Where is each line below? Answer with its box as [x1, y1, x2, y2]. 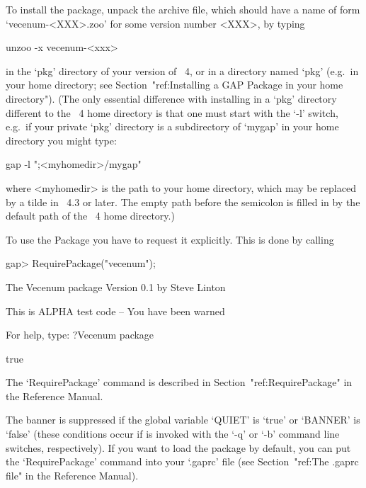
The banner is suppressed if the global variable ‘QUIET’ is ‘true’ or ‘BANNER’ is [6, 412, 360, 427]
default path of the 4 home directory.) [6, 208, 175, 223]
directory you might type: [6, 132, 117, 147]
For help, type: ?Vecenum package [6, 327, 154, 342]
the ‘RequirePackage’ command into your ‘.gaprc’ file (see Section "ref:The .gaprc [6, 454, 359, 469]
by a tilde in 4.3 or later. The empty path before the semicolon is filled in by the [6, 194, 360, 209]
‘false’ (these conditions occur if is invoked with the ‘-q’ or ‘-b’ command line [6, 426, 340, 441]
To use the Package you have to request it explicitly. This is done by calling [6, 232, 334, 246]
